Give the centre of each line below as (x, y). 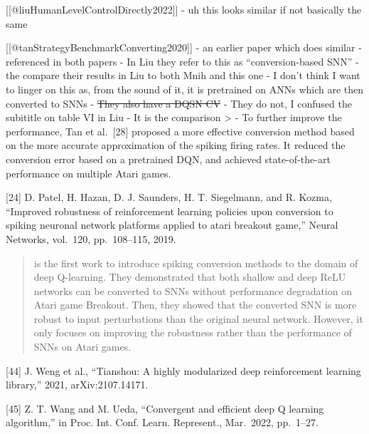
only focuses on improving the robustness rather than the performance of (193, 332)
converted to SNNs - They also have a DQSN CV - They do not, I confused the (179, 103)
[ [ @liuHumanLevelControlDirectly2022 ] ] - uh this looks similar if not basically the (184, 9)
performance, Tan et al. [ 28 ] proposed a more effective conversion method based (180, 131)
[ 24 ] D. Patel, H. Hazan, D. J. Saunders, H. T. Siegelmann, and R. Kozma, (169, 197)
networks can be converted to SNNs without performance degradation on (193, 290)
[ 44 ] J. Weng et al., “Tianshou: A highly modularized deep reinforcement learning (183, 370)
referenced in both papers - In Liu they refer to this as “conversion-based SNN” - (182, 61)
